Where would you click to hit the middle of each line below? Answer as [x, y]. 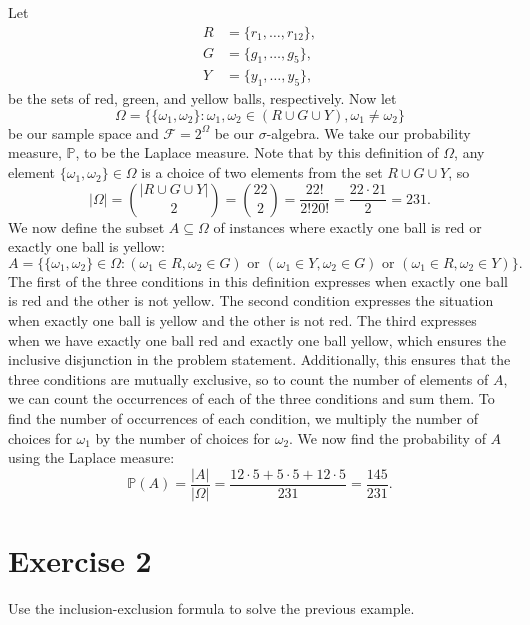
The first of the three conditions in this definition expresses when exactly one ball [258, 280]
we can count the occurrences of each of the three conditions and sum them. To [251, 398]
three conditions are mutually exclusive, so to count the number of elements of [248, 378]
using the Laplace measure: [91, 457]
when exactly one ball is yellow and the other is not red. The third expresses [242, 320]
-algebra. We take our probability [368, 132]
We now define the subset [86, 226]
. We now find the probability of [387, 437]
